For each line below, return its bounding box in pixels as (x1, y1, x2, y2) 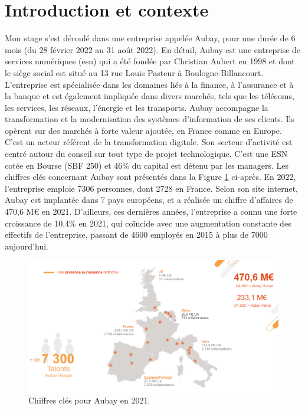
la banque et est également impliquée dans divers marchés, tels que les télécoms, (5, 90, 294, 102)
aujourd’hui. (5, 240, 48, 252)
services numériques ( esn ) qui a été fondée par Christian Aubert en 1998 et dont (5, 55, 295, 67)
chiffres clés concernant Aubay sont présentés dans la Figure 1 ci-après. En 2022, (5, 170, 296, 183)
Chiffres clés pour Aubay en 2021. (28, 394, 150, 406)
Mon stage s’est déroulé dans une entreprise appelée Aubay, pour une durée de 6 (5, 32, 296, 44)
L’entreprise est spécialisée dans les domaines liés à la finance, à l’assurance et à (5, 78, 294, 90)
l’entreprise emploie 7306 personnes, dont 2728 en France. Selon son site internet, (5, 182, 298, 194)
